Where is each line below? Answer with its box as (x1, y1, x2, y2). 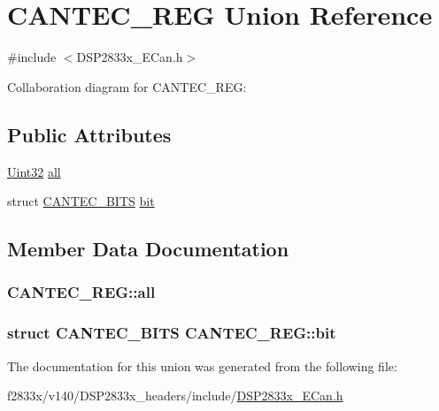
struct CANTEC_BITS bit (7, 192, 155, 210)
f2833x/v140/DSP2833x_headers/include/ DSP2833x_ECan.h (7, 386, 343, 405)
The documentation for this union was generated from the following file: (7, 356, 397, 375)
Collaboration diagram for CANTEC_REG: (7, 77, 247, 95)
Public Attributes (7, 120, 172, 148)
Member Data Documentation (7, 235, 289, 263)
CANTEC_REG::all (7, 281, 156, 303)
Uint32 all (7, 162, 61, 180)
